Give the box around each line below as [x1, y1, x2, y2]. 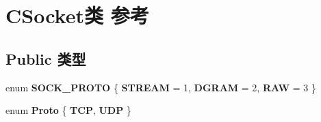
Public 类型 [5, 48, 86, 69]
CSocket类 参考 [5, 1, 149, 29]
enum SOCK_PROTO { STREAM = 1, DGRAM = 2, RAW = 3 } [5, 80, 316, 94]
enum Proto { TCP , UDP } [5, 103, 131, 117]
